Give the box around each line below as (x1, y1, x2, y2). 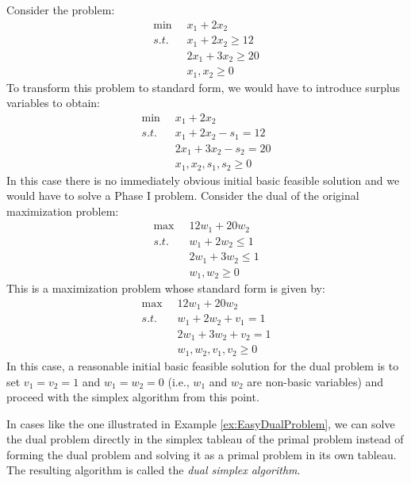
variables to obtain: (6, 94, 100, 111)
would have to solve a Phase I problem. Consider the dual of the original (6, 187, 359, 204)
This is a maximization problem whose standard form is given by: (6, 280, 325, 297)
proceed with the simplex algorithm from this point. (6, 389, 259, 405)
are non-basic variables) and (247, 373, 384, 389)
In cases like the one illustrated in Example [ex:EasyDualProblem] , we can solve (6, 415, 395, 431)
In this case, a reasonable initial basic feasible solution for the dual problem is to (6, 357, 399, 374)
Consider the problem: (6, 2, 115, 17)
